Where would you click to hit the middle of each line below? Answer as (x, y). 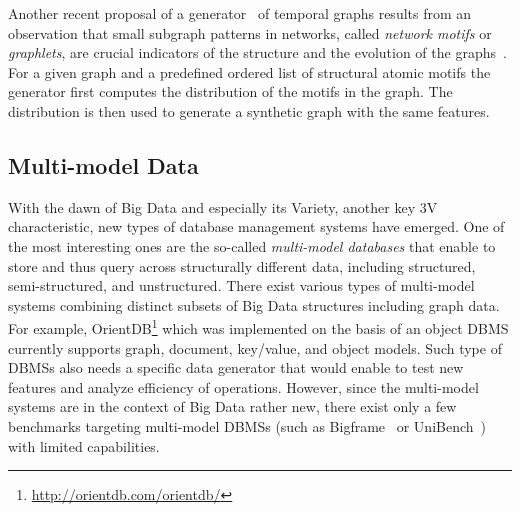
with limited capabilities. (84, 445)
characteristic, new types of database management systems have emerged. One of (256, 226)
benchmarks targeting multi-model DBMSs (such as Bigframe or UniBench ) (247, 425)
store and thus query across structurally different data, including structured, (242, 265)
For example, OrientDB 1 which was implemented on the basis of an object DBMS (258, 326)
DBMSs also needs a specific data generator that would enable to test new (236, 367)
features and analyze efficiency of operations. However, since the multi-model (243, 386)
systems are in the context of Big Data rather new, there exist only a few (232, 406)
